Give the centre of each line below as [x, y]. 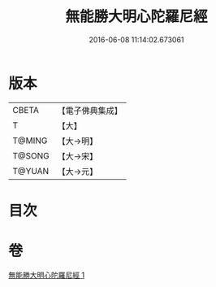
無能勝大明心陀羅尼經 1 [47, 275]
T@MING [30, 141]
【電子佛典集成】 [90, 111]
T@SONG [31, 155]
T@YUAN [31, 171]
